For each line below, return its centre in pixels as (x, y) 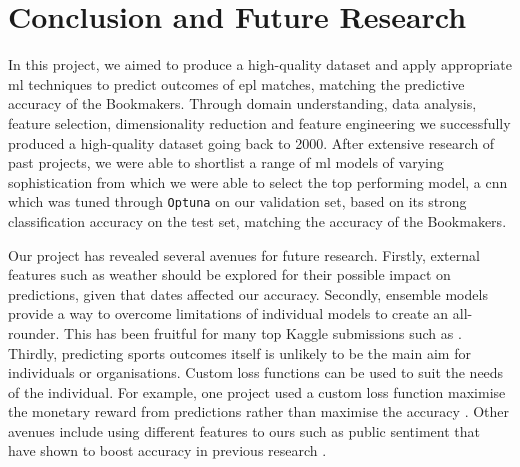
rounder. (34, 332)
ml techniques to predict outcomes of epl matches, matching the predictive (236, 83)
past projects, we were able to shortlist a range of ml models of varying (226, 162)
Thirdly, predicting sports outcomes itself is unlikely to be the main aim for (239, 352)
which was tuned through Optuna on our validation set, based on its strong (237, 201)
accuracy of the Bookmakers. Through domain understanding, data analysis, (242, 103)
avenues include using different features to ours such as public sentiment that (244, 430)
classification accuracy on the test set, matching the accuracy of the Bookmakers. (257, 220)
